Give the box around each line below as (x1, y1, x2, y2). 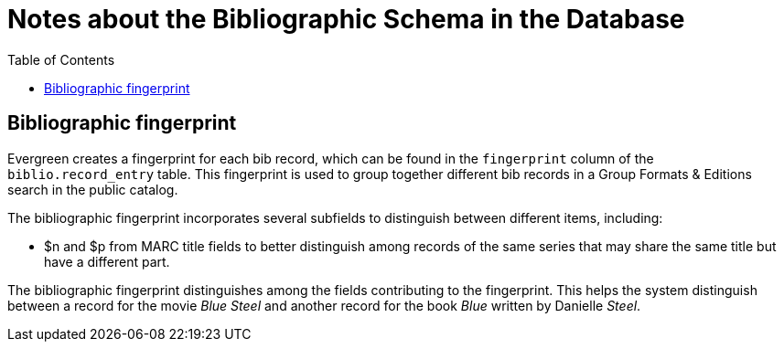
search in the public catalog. (7, 181, 178, 197)
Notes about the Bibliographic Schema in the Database (7, 4, 685, 35)
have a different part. (44, 253, 170, 270)
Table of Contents (7, 51, 115, 68)
